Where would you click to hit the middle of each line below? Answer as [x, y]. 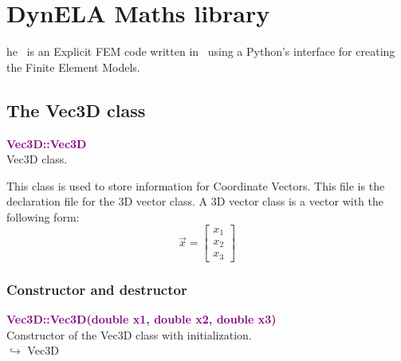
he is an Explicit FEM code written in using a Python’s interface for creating [201, 51]
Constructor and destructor [97, 289]
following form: [43, 216]
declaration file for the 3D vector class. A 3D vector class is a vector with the [195, 201]
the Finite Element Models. [73, 67]
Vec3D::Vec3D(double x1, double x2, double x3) [142, 319]
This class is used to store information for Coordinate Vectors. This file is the [196, 185]
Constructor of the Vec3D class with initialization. [129, 334]
